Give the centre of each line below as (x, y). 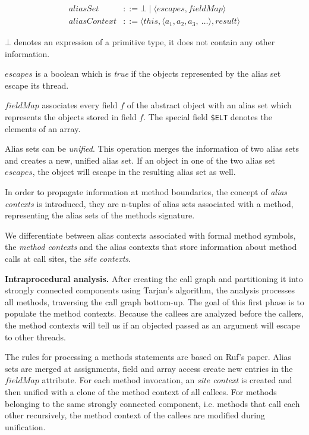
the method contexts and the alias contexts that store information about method (151, 247)
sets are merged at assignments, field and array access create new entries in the (149, 368)
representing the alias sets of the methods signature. (100, 215)
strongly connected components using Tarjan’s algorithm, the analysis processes (150, 290)
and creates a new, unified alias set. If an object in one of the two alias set (140, 160)
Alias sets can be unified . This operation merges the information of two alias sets (152, 148)
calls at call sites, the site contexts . (68, 259)
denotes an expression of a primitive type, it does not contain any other (144, 42)
